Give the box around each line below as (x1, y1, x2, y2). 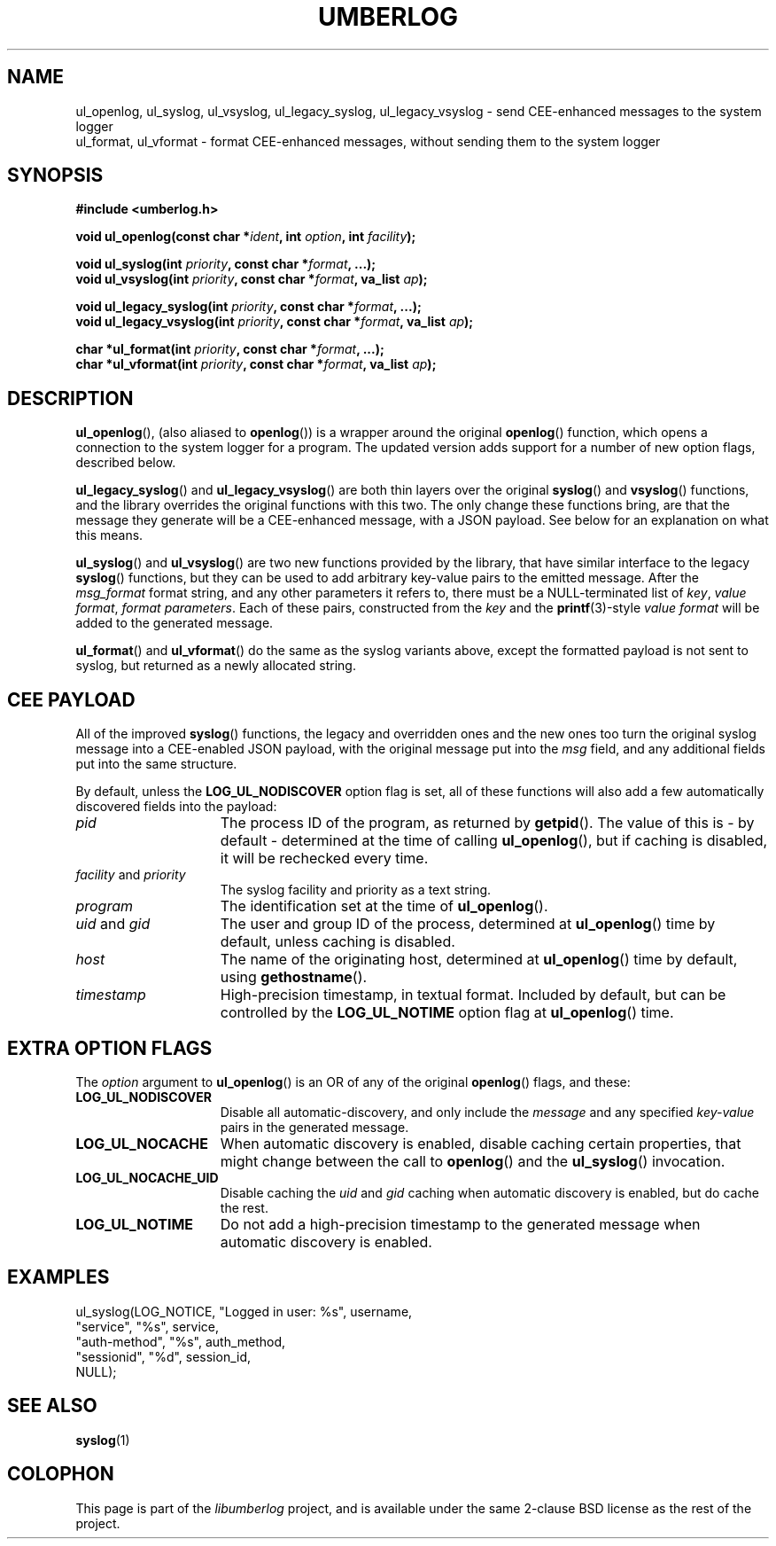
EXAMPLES (7, 1266, 110, 1289)
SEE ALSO (7, 1394, 97, 1417)
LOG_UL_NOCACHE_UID (75, 1169, 219, 1185)
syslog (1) (75, 1432, 130, 1448)
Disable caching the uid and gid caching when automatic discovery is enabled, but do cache (220, 1184, 759, 1200)
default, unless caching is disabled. (220, 933, 455, 951)
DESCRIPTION (7, 386, 134, 410)
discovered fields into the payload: (75, 799, 277, 815)
